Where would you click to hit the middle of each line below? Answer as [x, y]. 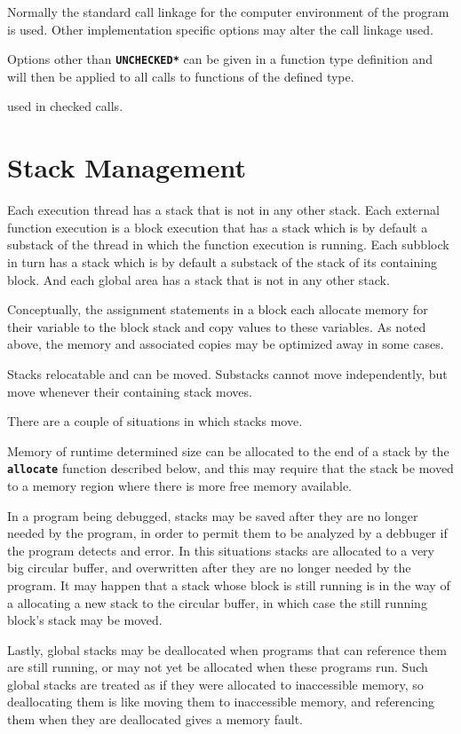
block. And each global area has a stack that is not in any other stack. [199, 279]
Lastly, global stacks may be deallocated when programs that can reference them [227, 649]
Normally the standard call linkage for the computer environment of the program [228, 12]
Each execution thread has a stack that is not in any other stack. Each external [223, 210]
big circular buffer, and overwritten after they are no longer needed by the [209, 568]
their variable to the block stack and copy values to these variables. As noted [217, 326]
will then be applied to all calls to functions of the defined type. [181, 76]
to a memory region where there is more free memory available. [180, 485]
